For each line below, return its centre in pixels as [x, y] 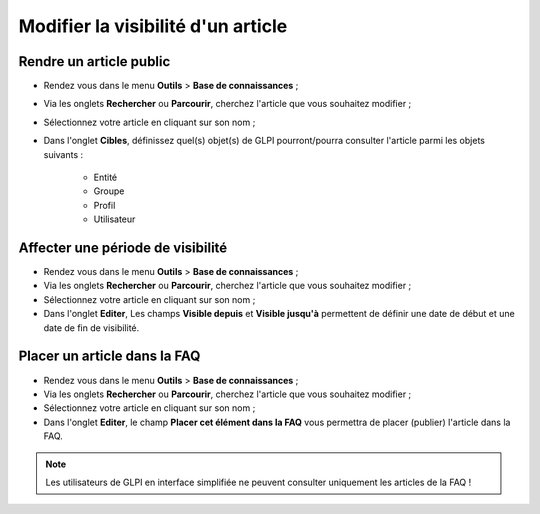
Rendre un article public [94, 61]
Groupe [109, 191]
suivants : [63, 154]
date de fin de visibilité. [91, 327]
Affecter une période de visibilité [123, 248]
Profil [104, 205]
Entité [105, 177]
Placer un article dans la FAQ [109, 356]
